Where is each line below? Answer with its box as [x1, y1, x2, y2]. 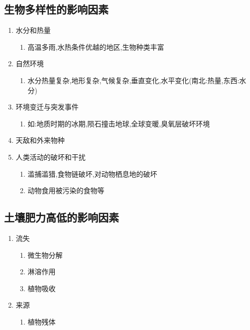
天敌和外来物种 [15, 135, 65, 145]
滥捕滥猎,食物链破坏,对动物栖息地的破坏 [27, 168, 157, 179]
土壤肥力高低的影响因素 [4, 210, 119, 225]
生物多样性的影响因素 [4, 1, 109, 17]
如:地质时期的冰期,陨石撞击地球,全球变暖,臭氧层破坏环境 [27, 118, 210, 128]
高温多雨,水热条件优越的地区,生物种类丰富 [27, 41, 164, 52]
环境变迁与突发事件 [15, 102, 79, 112]
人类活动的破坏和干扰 [15, 151, 86, 162]
